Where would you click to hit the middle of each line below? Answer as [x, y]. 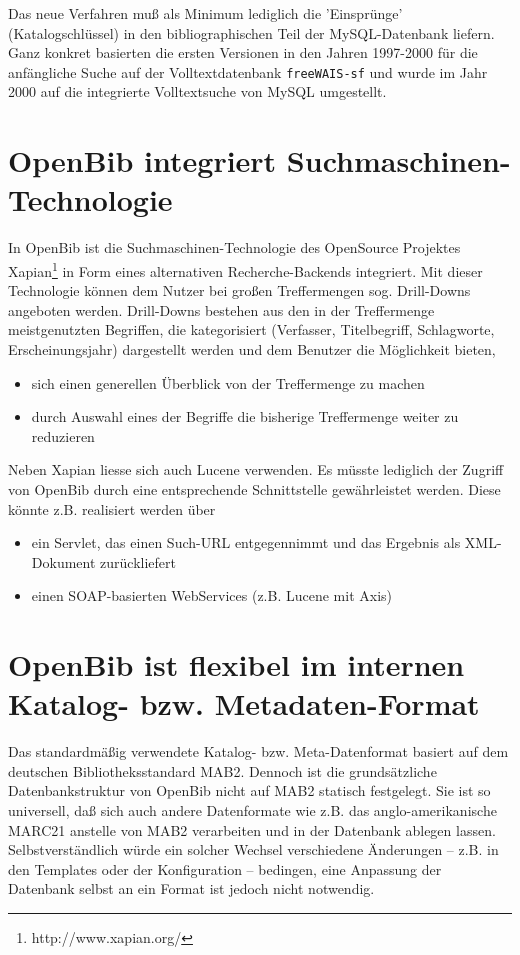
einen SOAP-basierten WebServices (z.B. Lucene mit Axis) [212, 595]
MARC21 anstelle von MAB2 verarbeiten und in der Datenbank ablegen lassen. [252, 829]
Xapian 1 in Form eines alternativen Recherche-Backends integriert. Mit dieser [245, 269]
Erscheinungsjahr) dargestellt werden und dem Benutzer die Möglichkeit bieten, [252, 348]
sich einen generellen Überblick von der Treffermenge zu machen [228, 382]
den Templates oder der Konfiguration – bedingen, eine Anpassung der [225, 868]
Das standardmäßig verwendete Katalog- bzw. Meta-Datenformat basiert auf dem [258, 751]
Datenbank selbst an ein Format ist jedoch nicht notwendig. [191, 888]
